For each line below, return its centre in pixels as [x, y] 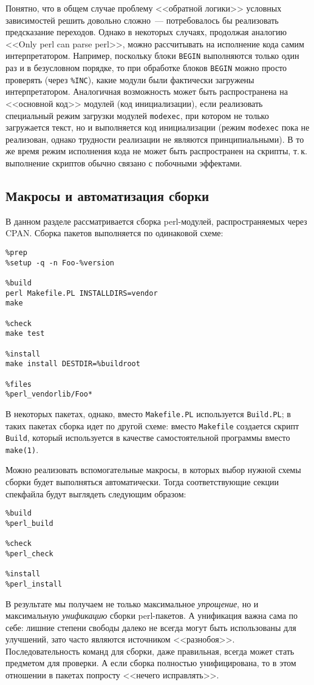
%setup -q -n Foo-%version [60, 263]
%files [19, 384]
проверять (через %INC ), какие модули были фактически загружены [130, 79]
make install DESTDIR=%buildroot [73, 364]
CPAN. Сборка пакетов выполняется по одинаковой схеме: [114, 233]
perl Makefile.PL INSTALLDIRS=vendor [82, 293]
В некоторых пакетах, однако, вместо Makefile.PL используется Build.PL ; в [148, 413]
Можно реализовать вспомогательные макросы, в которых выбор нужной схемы [153, 470]
